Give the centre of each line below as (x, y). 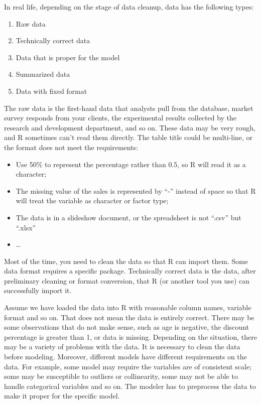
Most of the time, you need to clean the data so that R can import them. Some (126, 261)
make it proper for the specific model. (62, 396)
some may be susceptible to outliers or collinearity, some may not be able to (121, 376)
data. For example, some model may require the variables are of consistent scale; (128, 366)
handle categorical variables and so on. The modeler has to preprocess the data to (130, 386)
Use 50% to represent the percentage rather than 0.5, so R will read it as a (131, 164)
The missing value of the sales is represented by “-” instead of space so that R (136, 190)
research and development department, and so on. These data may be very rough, (130, 127)
